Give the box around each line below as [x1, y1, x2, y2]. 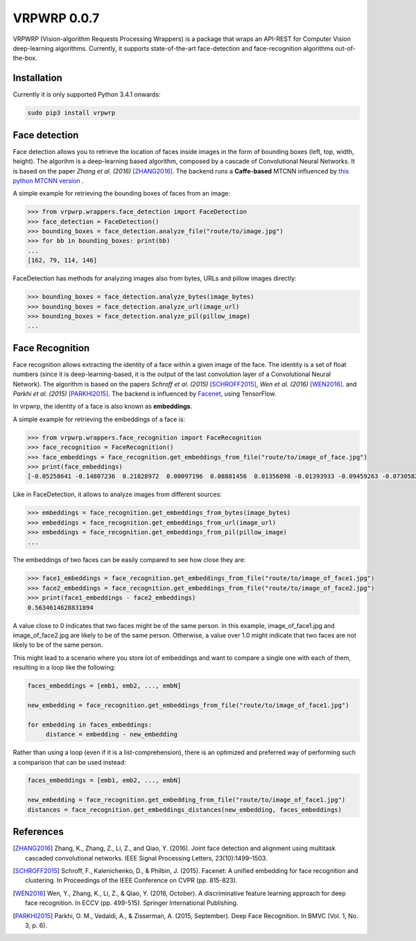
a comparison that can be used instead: [12, 758, 126, 766]
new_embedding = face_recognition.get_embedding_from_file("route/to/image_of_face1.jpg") [27, 796, 346, 804]
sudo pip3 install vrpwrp [27, 109, 116, 117]
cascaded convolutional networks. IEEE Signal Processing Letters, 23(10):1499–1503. [25, 854, 268, 862]
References [12, 826, 64, 838]
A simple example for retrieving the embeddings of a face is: [12, 415, 186, 423]
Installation [12, 72, 62, 84]
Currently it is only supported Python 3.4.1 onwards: [12, 90, 161, 99]
